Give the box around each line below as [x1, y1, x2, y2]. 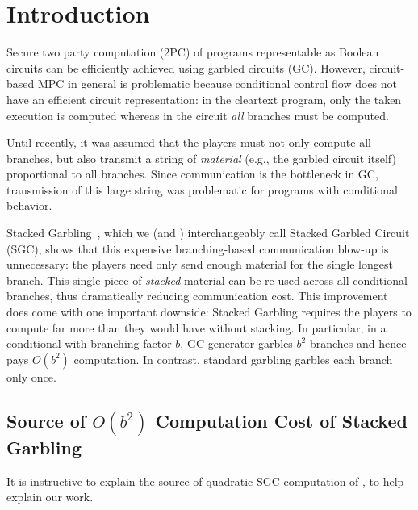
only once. [6, 368, 56, 385]
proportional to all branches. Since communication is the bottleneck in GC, [6, 165, 378, 182]
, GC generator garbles [180, 335, 293, 352]
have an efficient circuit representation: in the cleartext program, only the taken [6, 90, 402, 107]
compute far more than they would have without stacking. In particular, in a [6, 319, 387, 336]
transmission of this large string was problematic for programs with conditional [6, 181, 399, 198]
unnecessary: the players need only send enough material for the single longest [6, 256, 393, 273]
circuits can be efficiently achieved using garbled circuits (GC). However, [6, 59, 366, 76]
